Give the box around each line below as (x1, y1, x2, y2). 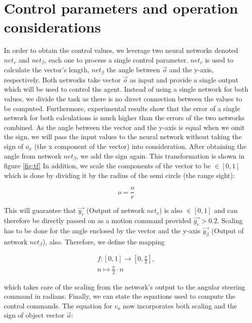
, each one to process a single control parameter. (44, 54, 188, 65)
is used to (205, 54, 234, 65)
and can (214, 205, 238, 215)
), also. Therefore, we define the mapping (42, 236, 165, 246)
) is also (159, 205, 183, 215)
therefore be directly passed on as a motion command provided (4, 215, 191, 226)
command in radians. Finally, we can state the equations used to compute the (4, 291, 235, 301)
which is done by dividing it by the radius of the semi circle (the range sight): (4, 170, 235, 180)
